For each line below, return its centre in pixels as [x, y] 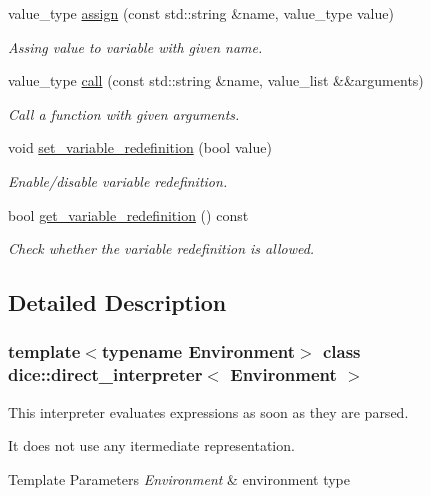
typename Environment [198, 351]
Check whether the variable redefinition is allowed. [161, 248]
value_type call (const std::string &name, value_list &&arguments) [216, 80]
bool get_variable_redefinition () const [128, 214]
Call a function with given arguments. [124, 113]
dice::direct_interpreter [105, 374]
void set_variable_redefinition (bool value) [140, 147]
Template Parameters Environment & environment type [179, 478]
